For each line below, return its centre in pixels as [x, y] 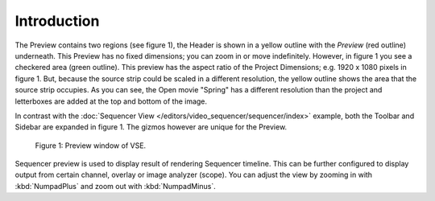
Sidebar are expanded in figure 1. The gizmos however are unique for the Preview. [151, 127]
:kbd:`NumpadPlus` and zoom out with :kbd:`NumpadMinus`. [116, 186]
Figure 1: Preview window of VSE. [91, 146]
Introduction [57, 21]
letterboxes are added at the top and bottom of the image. [111, 101]
